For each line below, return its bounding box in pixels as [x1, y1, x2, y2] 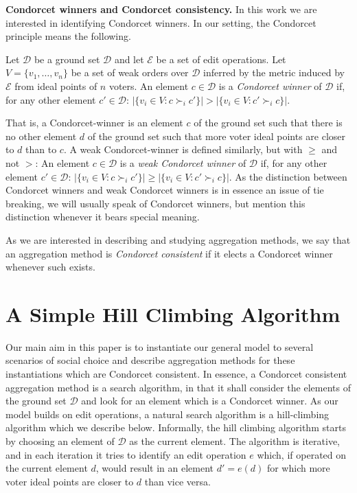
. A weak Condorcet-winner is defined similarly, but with [63, 142, 303, 157]
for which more [266, 461, 330, 475]
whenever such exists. [5, 260, 95, 274]
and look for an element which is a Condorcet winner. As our [81, 393, 338, 408]
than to [25, 142, 57, 157]
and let [114, 51, 144, 66]
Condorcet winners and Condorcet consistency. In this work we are [5, 2, 317, 16]
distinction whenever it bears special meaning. [5, 209, 200, 224]
